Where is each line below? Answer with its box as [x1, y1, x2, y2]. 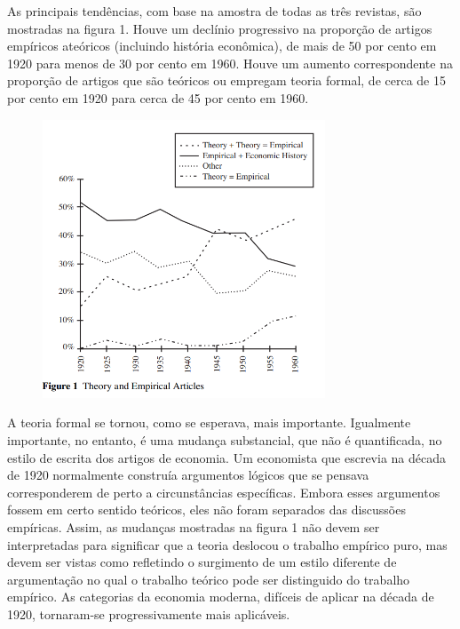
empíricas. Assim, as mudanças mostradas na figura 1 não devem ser [7, 518, 380, 537]
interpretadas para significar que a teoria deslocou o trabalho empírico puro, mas [7, 535, 448, 553]
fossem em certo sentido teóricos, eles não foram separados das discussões [7, 500, 406, 519]
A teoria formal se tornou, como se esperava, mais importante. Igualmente [7, 413, 411, 432]
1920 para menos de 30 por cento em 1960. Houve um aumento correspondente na [7, 53, 453, 72]
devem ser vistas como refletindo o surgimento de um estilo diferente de [7, 553, 397, 571]
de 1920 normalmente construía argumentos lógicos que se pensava [7, 466, 369, 484]
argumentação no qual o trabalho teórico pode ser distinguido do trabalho [7, 569, 410, 588]
